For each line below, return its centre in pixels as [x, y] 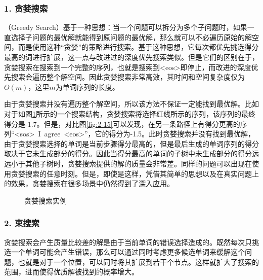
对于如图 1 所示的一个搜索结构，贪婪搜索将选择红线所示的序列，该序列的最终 [130, 113]
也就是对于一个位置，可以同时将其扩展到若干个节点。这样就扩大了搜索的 [138, 261]
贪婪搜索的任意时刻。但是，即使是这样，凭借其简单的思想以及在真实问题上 [135, 173]
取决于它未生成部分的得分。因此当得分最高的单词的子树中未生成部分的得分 [128, 153]
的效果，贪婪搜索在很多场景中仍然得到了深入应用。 [89, 183]
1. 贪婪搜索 [26, 8]
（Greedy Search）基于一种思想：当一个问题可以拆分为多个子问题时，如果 [126, 27]
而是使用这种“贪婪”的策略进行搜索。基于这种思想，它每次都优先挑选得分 [138, 47]
